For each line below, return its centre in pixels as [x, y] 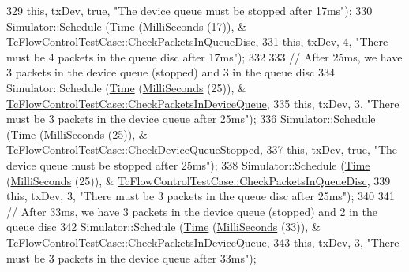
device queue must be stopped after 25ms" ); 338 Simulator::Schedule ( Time [188, 164]
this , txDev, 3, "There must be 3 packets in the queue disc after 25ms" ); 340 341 [201, 196]
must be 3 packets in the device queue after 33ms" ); [131, 257]
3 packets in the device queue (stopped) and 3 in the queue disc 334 [171, 72]
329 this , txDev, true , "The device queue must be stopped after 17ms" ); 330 [189, 10]
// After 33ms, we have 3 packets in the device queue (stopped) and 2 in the [192, 211]
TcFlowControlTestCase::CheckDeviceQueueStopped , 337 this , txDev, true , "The [202, 149]
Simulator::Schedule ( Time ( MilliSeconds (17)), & [126, 26]
